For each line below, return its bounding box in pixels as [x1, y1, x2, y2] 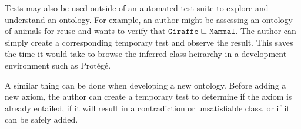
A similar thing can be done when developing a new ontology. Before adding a [5, 79, 286, 91]
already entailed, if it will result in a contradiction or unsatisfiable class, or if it [5, 101, 290, 114]
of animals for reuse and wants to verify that [5, 25, 166, 37]
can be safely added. [5, 113, 78, 125]
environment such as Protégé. [5, 59, 111, 71]
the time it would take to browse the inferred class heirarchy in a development [5, 47, 287, 60]
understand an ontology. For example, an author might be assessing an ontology [5, 13, 293, 25]
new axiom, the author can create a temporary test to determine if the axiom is [5, 90, 292, 103]
